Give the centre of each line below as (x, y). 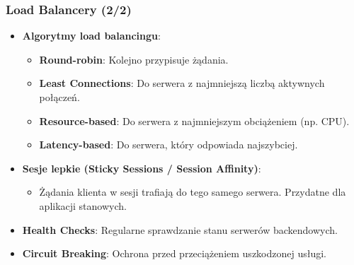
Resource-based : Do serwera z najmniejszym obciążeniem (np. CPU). (194, 120)
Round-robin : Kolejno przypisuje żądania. (134, 59)
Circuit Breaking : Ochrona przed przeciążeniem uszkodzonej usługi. (175, 253)
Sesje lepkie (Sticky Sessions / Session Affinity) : (142, 168)
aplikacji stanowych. (83, 205)
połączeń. (59, 97)
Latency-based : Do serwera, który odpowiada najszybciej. (169, 145)
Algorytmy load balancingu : (91, 36)
